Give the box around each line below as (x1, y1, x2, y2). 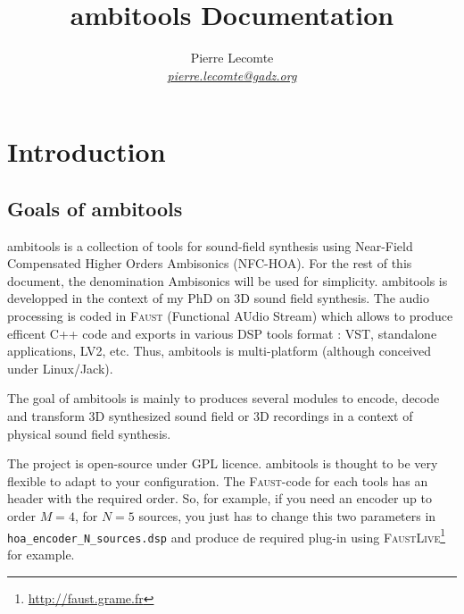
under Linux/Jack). (7, 358, 113, 377)
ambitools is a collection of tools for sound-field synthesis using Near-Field (7, 236, 413, 255)
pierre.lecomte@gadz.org (167, 65, 297, 84)
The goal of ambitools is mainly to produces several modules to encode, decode (7, 389, 440, 408)
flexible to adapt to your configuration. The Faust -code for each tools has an (7, 471, 428, 490)
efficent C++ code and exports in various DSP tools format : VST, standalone (7, 324, 437, 342)
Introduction (7, 133, 166, 170)
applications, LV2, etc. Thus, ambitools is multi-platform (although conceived (7, 341, 432, 360)
